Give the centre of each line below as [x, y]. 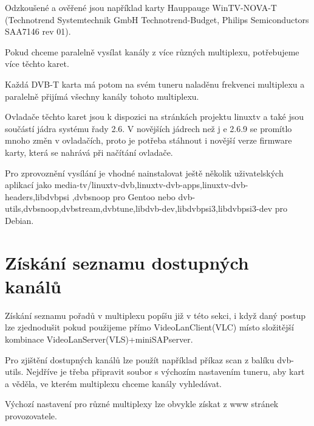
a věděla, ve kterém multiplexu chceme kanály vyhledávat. [114, 383]
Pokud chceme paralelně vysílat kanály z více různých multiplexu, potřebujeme [152, 51]
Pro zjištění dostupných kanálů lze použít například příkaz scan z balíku [140, 359]
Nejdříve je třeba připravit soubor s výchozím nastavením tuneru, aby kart [166, 372]
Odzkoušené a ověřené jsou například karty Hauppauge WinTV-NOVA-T [141, 7]
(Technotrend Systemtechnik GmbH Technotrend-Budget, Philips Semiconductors [157, 19]
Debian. [19, 220]
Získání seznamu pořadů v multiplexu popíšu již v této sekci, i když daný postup [155, 315]
